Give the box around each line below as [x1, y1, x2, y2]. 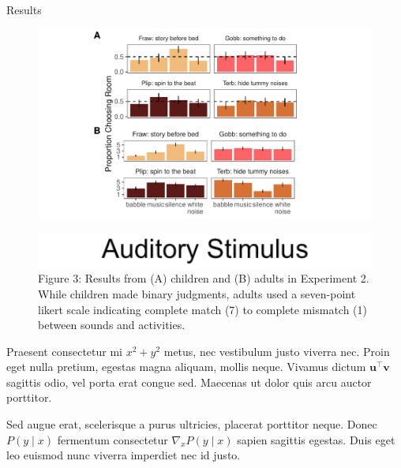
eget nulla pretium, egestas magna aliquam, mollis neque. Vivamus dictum [6, 358, 366, 375]
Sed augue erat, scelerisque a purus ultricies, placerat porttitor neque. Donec [6, 416, 377, 432]
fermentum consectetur [57, 431, 168, 447]
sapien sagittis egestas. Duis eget [237, 431, 395, 447]
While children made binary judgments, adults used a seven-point [38, 285, 356, 301]
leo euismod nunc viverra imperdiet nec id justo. [6, 447, 241, 463]
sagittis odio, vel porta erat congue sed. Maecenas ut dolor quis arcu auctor [6, 373, 372, 390]
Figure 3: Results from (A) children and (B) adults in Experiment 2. [38, 270, 369, 286]
